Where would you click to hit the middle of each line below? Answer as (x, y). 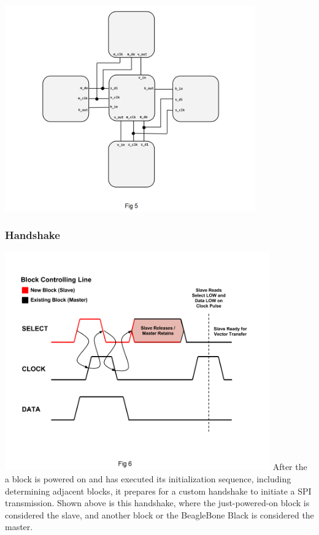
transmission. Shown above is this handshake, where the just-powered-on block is (157, 503)
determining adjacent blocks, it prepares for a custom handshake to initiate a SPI (158, 491)
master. (19, 527)
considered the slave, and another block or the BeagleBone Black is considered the (159, 514)
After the (290, 467)
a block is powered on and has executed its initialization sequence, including (148, 478)
